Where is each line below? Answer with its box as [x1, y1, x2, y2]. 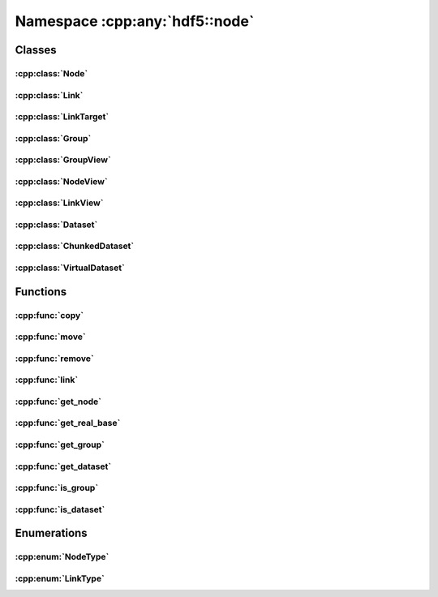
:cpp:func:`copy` [15, 309, 84, 320]
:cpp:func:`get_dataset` [15, 461, 112, 472]
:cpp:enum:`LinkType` [15, 573, 105, 584]
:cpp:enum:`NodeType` [15, 552, 109, 563]
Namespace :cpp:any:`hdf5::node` [15, 12, 255, 30]
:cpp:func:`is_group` [15, 483, 99, 494]
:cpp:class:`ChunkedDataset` [15, 240, 135, 251]
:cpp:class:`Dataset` [15, 219, 98, 230]
